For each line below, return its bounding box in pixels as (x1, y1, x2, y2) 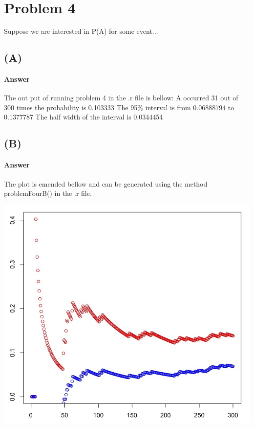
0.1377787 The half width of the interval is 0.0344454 (4, 112, 163, 122)
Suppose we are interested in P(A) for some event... (4, 26, 158, 36)
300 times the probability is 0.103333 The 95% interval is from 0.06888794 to (4, 102, 234, 112)
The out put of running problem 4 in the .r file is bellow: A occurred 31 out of (4, 93, 238, 103)
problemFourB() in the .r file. (4, 188, 92, 198)
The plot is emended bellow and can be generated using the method (4, 178, 208, 189)
